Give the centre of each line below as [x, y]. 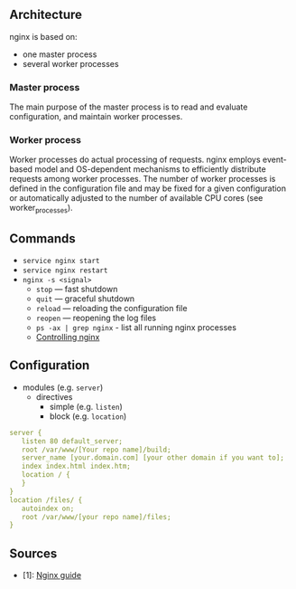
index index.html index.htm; [76, 466]
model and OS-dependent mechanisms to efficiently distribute [150, 169]
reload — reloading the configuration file [111, 309]
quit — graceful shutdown [85, 299]
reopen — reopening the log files [96, 318]
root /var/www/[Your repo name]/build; [96, 450]
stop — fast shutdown [77, 290]
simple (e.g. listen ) [86, 406]
